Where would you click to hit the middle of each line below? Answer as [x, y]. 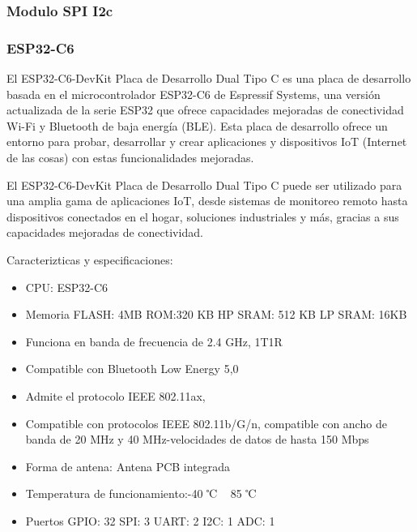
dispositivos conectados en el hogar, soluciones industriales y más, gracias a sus [203, 216]
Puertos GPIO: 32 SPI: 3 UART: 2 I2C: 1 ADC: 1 [150, 520]
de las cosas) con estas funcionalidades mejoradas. [130, 158]
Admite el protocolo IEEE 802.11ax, [115, 395]
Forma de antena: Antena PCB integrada [128, 466]
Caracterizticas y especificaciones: [90, 260]
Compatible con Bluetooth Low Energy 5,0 [132, 369]
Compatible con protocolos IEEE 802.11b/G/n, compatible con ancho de [206, 423]
